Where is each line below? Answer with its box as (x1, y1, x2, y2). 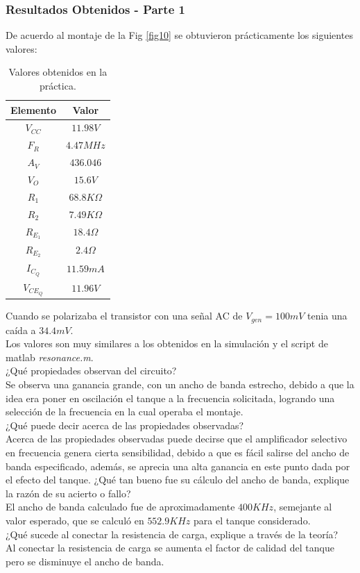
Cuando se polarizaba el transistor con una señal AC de (6, 308, 243, 323)
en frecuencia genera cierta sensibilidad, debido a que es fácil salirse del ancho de (6, 445, 350, 459)
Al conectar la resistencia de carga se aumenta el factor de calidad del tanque (6, 540, 334, 555)
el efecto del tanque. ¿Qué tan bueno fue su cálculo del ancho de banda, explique (6, 472, 350, 487)
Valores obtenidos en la (8, 65, 108, 79)
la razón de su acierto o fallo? (6, 485, 131, 500)
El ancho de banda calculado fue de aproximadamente (6, 499, 235, 514)
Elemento (10, 102, 57, 117)
